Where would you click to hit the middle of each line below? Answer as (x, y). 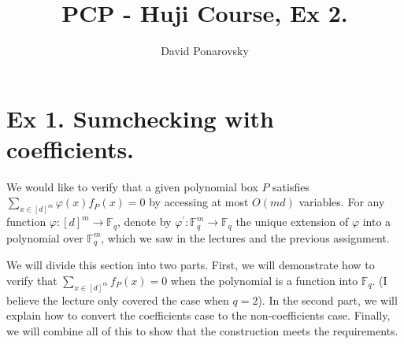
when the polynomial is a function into (264, 280)
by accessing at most (199, 202)
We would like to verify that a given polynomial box (132, 186)
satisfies (291, 186)
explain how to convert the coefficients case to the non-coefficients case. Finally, (198, 315)
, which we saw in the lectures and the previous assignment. (245, 237)
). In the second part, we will (328, 300)
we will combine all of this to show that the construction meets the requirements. (202, 330)
